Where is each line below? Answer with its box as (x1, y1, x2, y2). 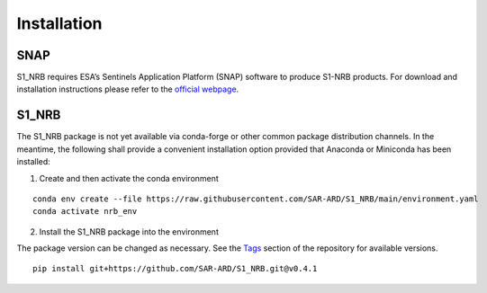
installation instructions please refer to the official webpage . (16, 84, 239, 94)
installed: (16, 156, 51, 167)
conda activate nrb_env (32, 207, 138, 217)
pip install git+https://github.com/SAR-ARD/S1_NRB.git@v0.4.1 (32, 263, 318, 274)
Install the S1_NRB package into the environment (39, 226, 220, 237)
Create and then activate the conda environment (39, 173, 220, 183)
